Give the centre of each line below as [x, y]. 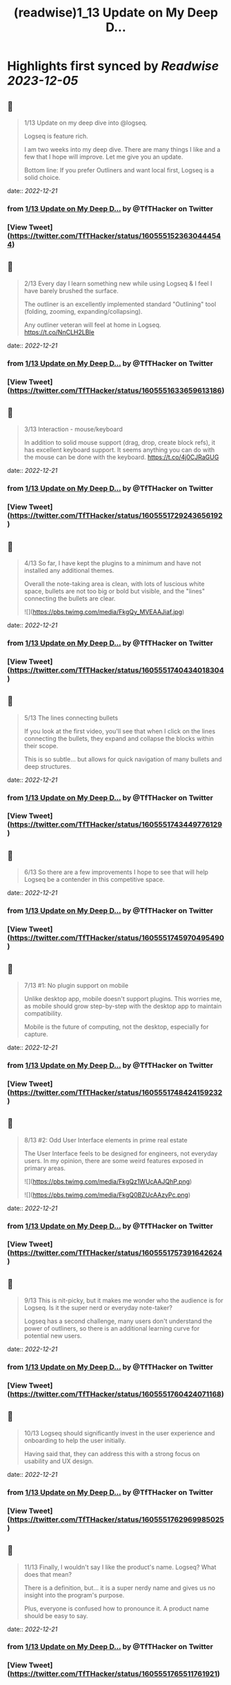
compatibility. [43, 1013]
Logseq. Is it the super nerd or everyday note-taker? [98, 1308]
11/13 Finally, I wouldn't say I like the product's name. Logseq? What [120, 1567]
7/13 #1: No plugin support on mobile [76, 985]
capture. [36, 1034]
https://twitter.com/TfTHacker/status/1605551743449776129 [116, 825]
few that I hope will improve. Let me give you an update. [103, 157]
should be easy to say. [56, 1615]
